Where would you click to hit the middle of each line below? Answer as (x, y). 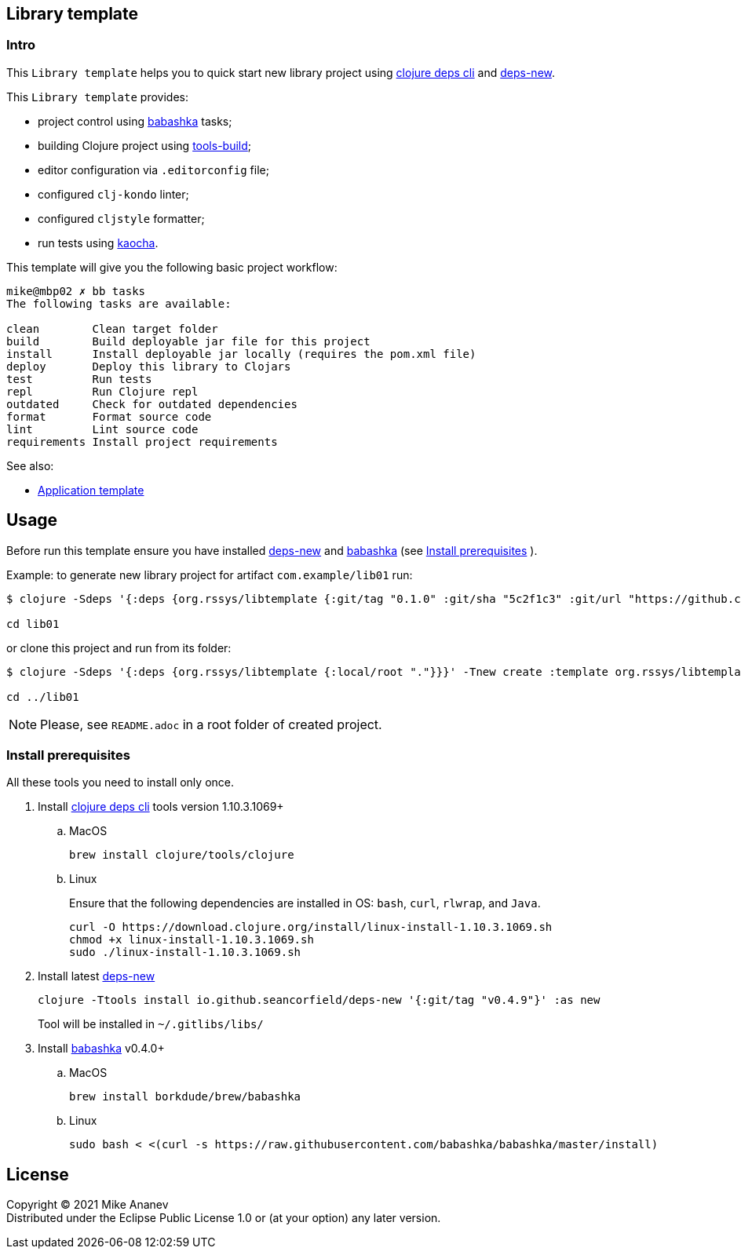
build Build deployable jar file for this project (188, 341)
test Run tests (79, 379)
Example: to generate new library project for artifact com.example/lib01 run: (210, 575)
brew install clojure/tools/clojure (182, 855)
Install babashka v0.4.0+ (101, 1049)
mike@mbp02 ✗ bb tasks (76, 291)
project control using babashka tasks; (135, 121)
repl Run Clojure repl (102, 391)
